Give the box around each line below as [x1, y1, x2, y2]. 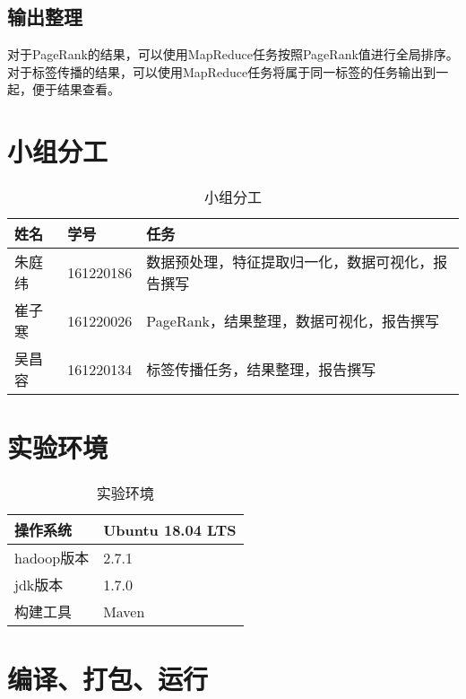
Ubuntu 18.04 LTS [103, 519, 237, 540]
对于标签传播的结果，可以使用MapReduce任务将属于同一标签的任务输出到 [7, 62, 436, 81]
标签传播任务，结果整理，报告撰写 [146, 359, 376, 380]
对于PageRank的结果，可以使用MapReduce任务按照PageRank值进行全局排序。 [7, 45, 459, 64]
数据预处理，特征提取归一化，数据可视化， [146, 251, 434, 273]
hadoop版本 [14, 547, 90, 569]
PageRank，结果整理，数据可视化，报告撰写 [146, 310, 440, 332]
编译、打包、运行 [7, 660, 209, 697]
